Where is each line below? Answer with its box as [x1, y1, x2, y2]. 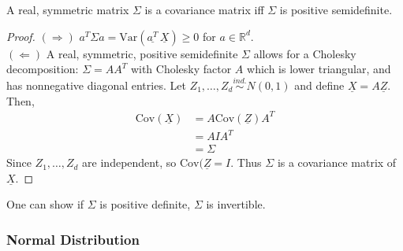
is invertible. [206, 196, 266, 212]
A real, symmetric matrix [6, 2, 129, 17]
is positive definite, [99, 196, 191, 212]
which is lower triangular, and [247, 61, 391, 77]
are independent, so [82, 154, 177, 171]
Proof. [6, 28, 35, 44]
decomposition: [6, 61, 79, 77]
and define [294, 77, 345, 93]
